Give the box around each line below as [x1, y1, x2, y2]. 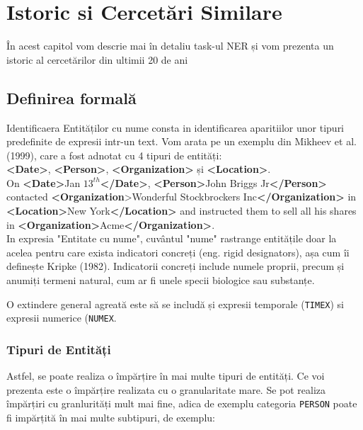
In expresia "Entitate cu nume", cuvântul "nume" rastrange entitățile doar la [6, 231, 337, 246]
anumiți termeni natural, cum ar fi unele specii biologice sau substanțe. [6, 273, 315, 288]
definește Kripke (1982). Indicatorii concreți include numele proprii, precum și [6, 259, 345, 273]
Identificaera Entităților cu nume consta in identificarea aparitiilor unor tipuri [6, 120, 345, 135]
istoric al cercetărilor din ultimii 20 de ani [6, 52, 188, 67]
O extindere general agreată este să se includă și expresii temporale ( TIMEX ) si [6, 296, 345, 311]
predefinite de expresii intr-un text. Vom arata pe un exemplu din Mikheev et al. [6, 134, 357, 149]
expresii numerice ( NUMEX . [6, 310, 117, 325]
